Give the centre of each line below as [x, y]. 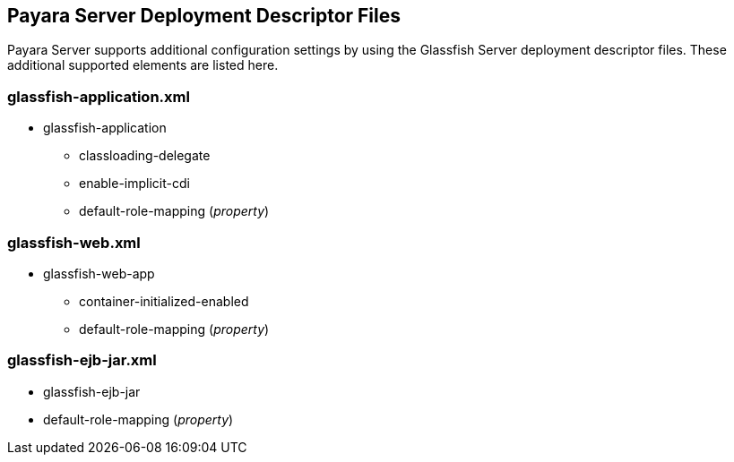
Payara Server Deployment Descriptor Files [204, 16]
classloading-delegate [145, 156]
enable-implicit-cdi [134, 184]
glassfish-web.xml [74, 242]
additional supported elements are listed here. [143, 65]
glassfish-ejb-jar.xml [82, 360]
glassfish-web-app [99, 273]
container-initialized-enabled [164, 301]
